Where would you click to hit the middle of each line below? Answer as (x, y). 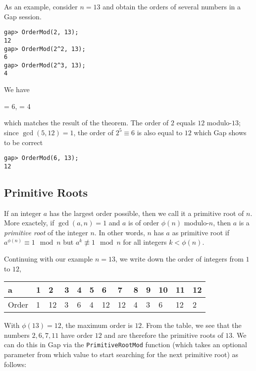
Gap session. (23, 16)
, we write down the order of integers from (179, 258)
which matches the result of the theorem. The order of (86, 123)
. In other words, (120, 232)
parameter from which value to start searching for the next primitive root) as (121, 354)
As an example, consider (41, 6)
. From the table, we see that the (192, 325)
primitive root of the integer (46, 232)
